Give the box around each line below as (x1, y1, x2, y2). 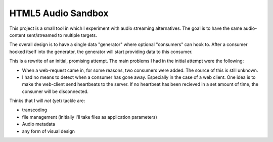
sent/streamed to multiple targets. (26, 32, 97, 38)
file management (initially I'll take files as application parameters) (22, 114, 158, 120)
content (9, 32, 26, 38)
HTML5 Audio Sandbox (9, 8, 109, 19)
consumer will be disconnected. (22, 88, 88, 94)
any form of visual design (22, 128, 75, 134)
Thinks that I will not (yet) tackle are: (9, 98, 85, 104)
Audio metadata (22, 121, 56, 127)
